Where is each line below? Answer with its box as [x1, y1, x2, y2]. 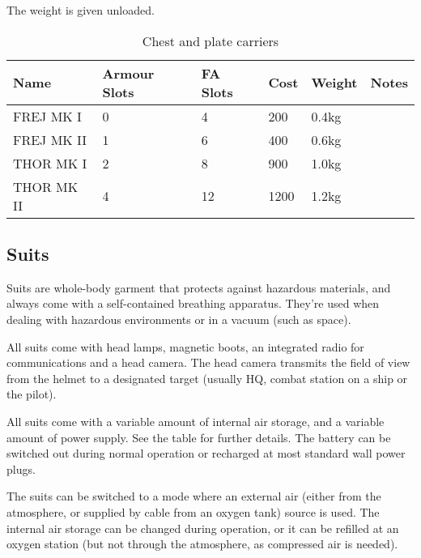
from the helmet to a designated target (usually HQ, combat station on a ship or [6, 369, 408, 386]
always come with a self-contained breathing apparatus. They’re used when [6, 295, 380, 312]
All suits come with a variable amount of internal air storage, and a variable [6, 412, 385, 429]
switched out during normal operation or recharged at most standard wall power [6, 445, 406, 462]
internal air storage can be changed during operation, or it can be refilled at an [6, 519, 399, 536]
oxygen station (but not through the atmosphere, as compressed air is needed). [6, 535, 398, 552]
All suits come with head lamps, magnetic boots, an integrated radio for [6, 338, 364, 355]
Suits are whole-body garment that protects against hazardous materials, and [6, 279, 391, 296]
